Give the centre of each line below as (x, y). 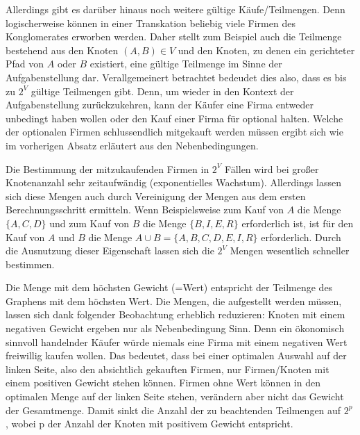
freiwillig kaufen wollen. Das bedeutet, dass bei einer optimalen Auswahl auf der (176, 355)
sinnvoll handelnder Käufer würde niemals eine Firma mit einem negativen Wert (177, 342)
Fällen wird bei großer (272, 169)
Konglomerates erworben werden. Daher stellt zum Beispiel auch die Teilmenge (174, 36)
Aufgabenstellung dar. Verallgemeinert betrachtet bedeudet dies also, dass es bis (176, 77)
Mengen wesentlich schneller (290, 251)
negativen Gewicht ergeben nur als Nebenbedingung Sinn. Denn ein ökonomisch (175, 328)
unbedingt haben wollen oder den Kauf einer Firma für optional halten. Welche (174, 118)
